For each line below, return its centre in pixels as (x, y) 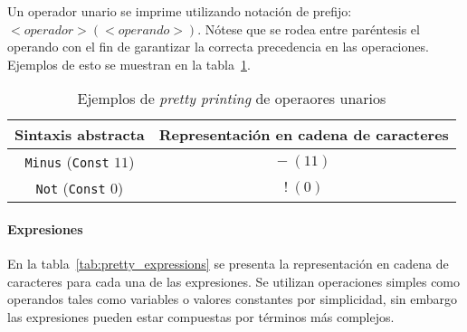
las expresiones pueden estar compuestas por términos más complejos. (201, 316)
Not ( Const (71, 188)
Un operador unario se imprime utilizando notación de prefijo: (180, 11)
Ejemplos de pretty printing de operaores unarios (232, 99)
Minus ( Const (67, 162)
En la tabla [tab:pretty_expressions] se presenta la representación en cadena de (228, 264)
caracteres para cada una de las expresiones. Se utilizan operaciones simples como (234, 281)
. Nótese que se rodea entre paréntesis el (309, 28)
